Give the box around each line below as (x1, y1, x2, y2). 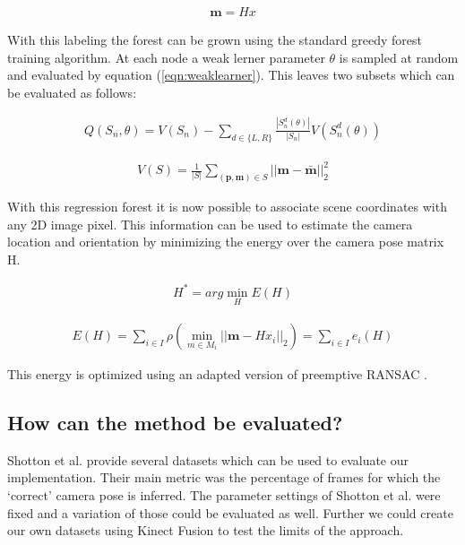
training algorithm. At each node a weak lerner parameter (7, 48, 325, 66)
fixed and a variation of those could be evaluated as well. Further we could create (7, 503, 453, 522)
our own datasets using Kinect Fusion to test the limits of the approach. (7, 521, 404, 540)
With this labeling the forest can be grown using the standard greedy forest (7, 30, 422, 49)
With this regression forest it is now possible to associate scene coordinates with (7, 196, 447, 215)
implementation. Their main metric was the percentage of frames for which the (7, 468, 441, 487)
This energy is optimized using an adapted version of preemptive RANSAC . (7, 365, 427, 384)
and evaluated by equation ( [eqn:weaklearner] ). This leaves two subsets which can (7, 65, 455, 84)
